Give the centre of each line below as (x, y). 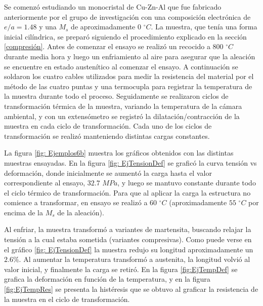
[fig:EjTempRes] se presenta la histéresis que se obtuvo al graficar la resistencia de (131, 289)
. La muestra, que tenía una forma (204, 27)
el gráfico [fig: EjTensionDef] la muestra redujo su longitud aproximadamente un (129, 249)
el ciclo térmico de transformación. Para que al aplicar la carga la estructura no (127, 192)
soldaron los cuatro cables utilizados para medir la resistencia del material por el (129, 76)
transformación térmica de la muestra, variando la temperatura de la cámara (123, 106)
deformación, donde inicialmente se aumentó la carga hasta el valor (108, 173)
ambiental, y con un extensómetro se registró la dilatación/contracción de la (122, 116)
